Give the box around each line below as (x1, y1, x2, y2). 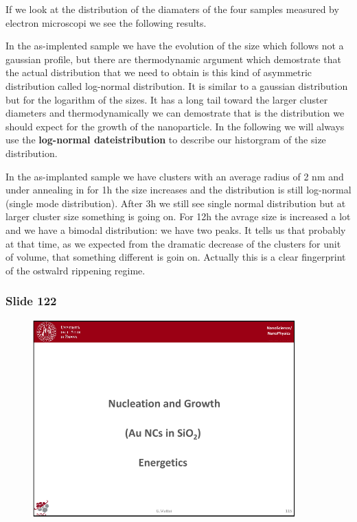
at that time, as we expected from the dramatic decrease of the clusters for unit (5, 236, 341, 250)
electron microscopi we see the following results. (5, 15, 207, 29)
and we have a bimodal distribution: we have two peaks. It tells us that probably (5, 222, 346, 237)
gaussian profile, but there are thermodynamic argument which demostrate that (5, 51, 341, 66)
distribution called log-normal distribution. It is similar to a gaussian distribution (5, 78, 348, 93)
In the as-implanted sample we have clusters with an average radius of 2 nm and (5, 169, 344, 183)
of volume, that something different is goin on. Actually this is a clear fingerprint (5, 250, 346, 264)
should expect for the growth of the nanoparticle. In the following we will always (5, 119, 345, 133)
